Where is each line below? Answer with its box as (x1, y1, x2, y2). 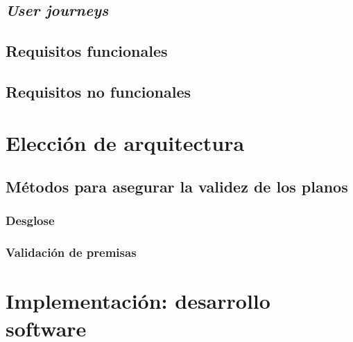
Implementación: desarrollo (6, 287, 270, 315)
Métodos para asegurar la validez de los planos (6, 176, 348, 197)
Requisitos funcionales (6, 40, 168, 62)
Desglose (6, 212, 55, 229)
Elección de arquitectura (6, 128, 245, 156)
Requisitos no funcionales (6, 80, 191, 102)
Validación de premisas (6, 244, 137, 261)
